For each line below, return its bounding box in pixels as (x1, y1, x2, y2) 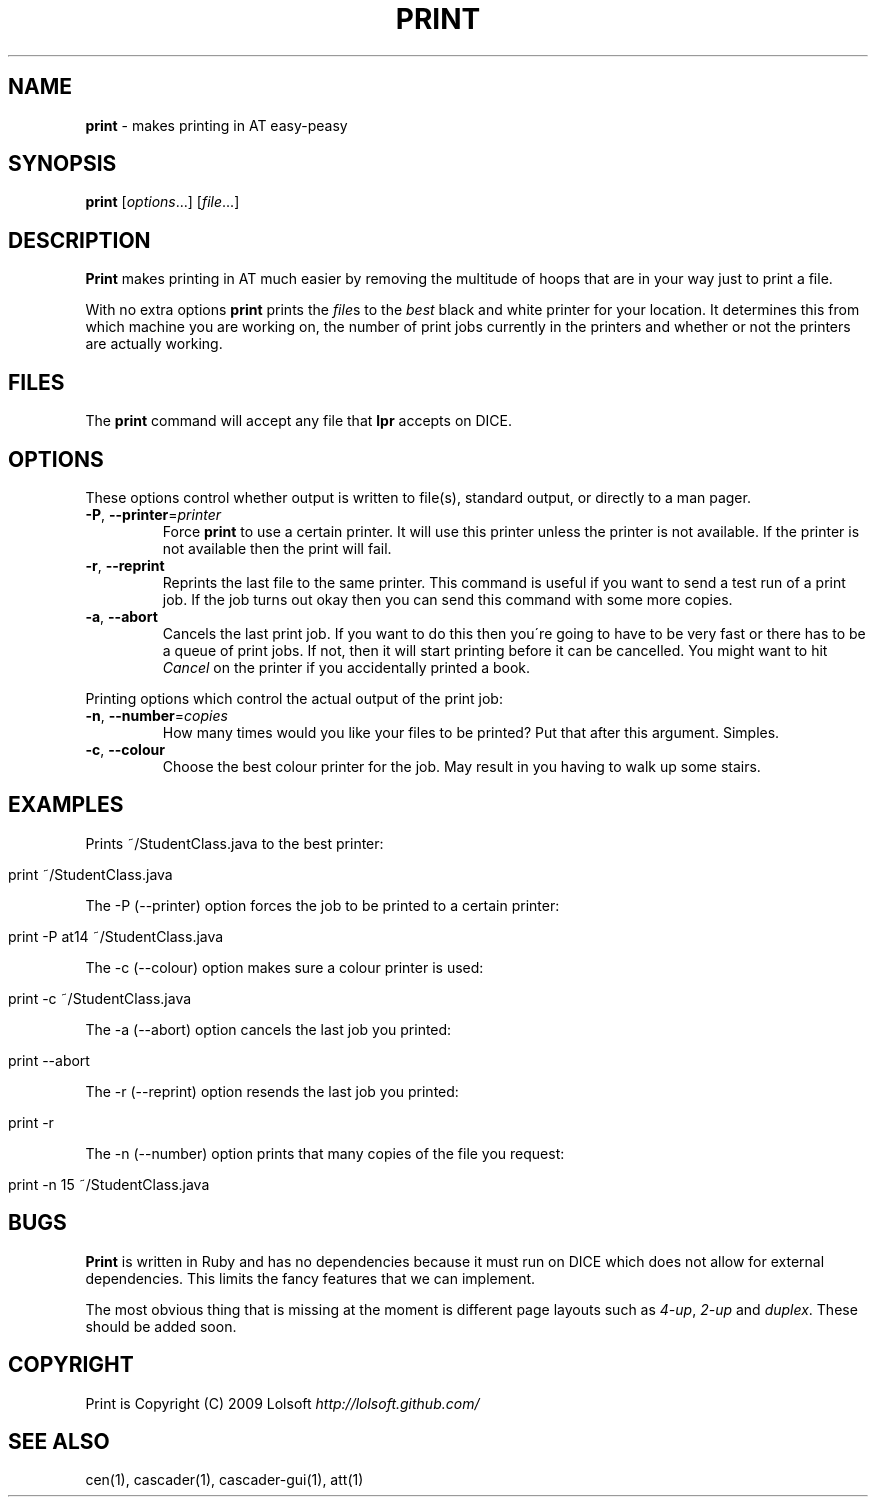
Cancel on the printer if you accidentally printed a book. (162, 658, 531, 676)
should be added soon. (85, 1317, 237, 1335)
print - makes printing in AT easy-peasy (85, 116, 348, 134)
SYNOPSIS (8, 151, 117, 177)
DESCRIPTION (8, 227, 151, 253)
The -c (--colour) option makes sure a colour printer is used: (85, 958, 484, 976)
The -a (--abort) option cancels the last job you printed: (85, 1020, 452, 1038)
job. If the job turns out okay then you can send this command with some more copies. (162, 590, 733, 608)
